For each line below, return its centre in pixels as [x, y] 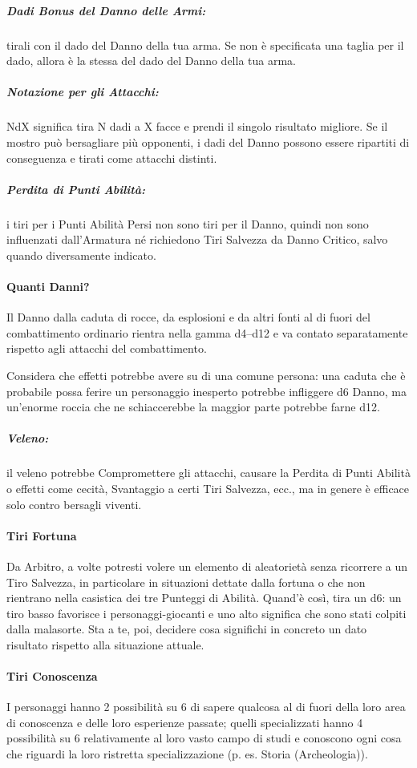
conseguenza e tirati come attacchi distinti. [112, 158]
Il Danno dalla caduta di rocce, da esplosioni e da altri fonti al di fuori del [188, 317]
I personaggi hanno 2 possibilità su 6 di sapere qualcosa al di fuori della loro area [206, 707]
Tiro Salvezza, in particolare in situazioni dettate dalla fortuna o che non [186, 582]
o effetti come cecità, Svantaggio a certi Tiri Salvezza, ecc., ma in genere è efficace [208, 488]
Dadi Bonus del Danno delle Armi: [106, 10]
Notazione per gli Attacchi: [83, 92]
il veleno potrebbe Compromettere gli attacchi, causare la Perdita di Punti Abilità [208, 473]
